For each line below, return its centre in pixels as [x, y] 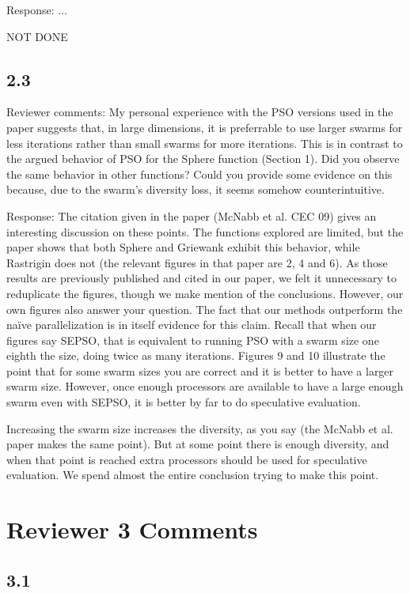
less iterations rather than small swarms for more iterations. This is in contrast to [205, 143]
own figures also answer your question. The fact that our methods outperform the [205, 309]
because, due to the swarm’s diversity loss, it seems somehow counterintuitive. [196, 189]
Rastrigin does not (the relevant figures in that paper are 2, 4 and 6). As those [197, 262]
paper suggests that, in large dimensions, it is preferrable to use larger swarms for [205, 127]
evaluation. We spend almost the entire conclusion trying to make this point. [193, 475]
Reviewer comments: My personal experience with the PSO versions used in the [200, 112]
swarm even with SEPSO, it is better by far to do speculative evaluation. [184, 402]
